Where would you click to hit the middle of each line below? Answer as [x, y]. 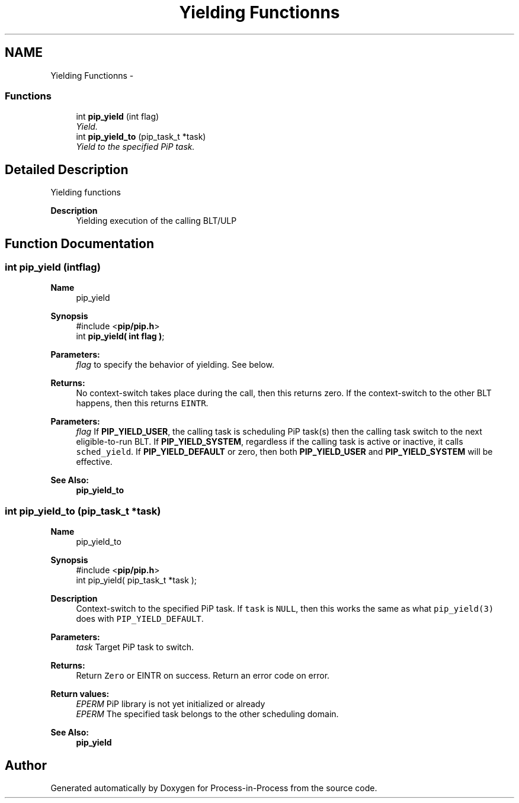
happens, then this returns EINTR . [142, 403]
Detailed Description [67, 169]
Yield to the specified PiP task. [135, 147]
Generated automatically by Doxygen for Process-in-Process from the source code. [214, 788]
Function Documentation [79, 243]
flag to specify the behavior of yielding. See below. [175, 365]
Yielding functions [86, 192]
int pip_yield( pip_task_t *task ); [137, 580]
